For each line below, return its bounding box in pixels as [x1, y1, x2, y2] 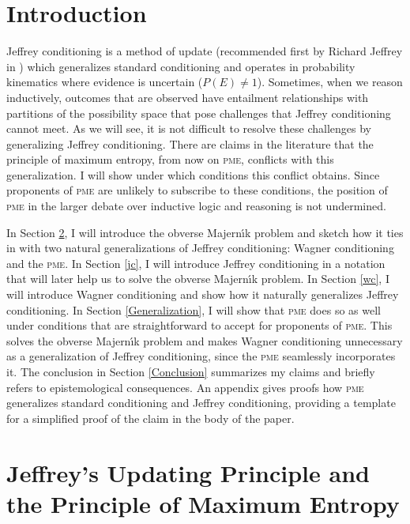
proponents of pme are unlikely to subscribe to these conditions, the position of [6, 182, 388, 198]
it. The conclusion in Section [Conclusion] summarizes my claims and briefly [6, 364, 375, 379]
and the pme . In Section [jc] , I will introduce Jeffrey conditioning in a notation [6, 254, 386, 271]
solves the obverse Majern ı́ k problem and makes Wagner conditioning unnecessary [6, 332, 403, 349]
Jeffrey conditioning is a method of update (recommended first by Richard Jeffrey [6, 43, 403, 59]
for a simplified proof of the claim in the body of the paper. [6, 409, 295, 426]
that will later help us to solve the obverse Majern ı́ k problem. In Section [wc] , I [6, 270, 389, 287]
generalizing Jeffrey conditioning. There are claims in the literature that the [6, 135, 374, 152]
